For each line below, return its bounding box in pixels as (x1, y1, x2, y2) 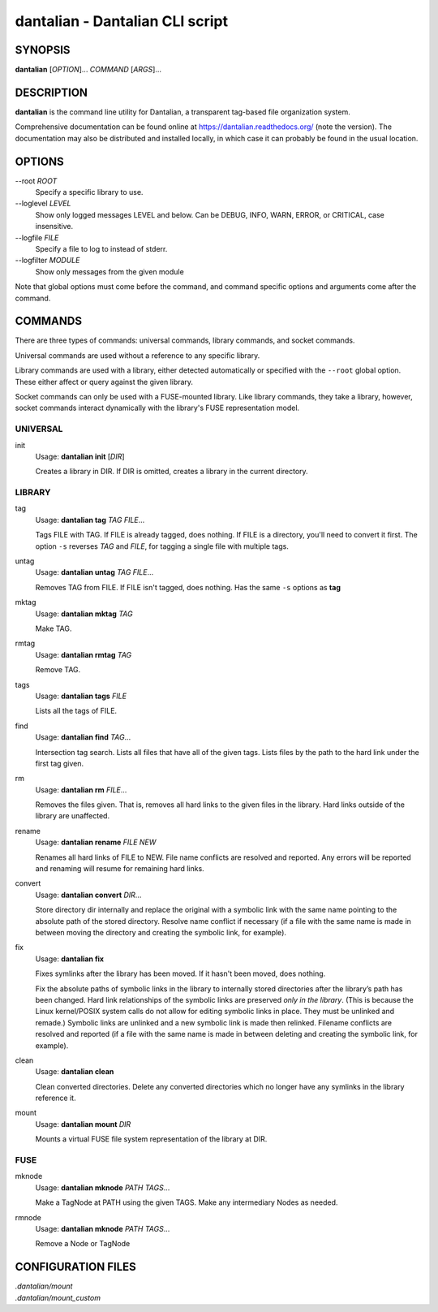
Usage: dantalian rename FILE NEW (35, 837, 157, 848)
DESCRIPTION (15, 85, 88, 99)
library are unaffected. (35, 811, 109, 821)
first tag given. (35, 758, 84, 768)
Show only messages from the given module (35, 266, 184, 276)
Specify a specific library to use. (35, 188, 144, 197)
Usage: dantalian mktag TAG (35, 609, 133, 619)
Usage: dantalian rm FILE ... (35, 784, 127, 795)
